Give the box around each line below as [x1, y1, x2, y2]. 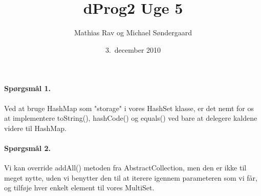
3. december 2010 [105, 44, 161, 55]
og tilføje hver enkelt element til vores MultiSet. [4, 182, 155, 193]
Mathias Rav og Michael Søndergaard [74, 27, 192, 38]
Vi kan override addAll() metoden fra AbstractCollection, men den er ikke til [4, 162, 247, 173]
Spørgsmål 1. [4, 83, 51, 94]
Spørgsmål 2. [4, 142, 51, 153]
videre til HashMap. [4, 122, 67, 133]
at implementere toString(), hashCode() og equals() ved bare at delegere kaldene [4, 113, 257, 123]
